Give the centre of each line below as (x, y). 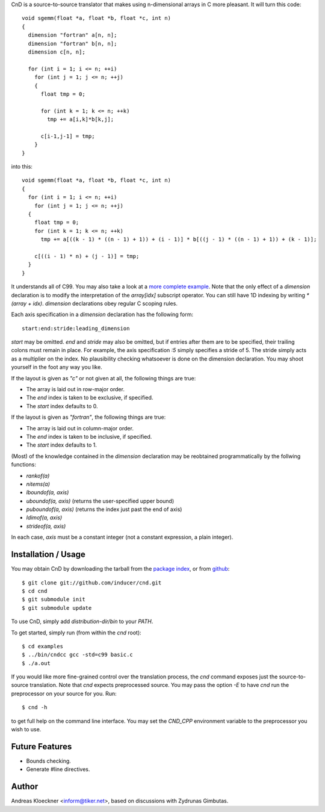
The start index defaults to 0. (62, 406)
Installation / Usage (48, 555)
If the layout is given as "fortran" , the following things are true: (88, 417)
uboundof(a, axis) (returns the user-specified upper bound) (100, 501)
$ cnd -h (35, 708)
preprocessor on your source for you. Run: (64, 693)
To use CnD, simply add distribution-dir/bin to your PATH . (82, 621)
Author (25, 786)
